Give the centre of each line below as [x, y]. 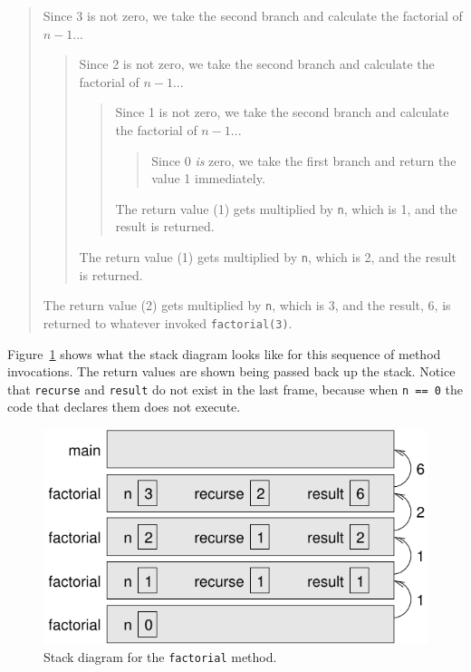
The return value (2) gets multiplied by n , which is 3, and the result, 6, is [247, 305]
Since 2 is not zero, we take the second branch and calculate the [257, 64]
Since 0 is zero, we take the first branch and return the [304, 160]
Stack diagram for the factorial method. [160, 656]
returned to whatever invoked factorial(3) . [168, 322]
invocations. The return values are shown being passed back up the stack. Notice [231, 371]
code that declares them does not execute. [124, 407]
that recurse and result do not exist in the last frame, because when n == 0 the [235, 389]
